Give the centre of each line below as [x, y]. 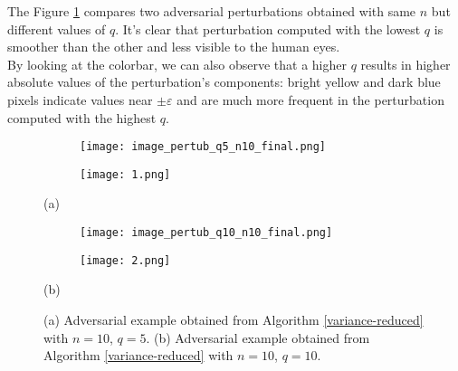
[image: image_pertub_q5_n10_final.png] [203, 147]
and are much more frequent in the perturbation [310, 99]
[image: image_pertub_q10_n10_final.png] [206, 233]
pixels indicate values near [80, 99]
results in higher [406, 64]
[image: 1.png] [125, 174]
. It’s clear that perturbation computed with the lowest [268, 29]
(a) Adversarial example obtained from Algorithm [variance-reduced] [234, 319]
